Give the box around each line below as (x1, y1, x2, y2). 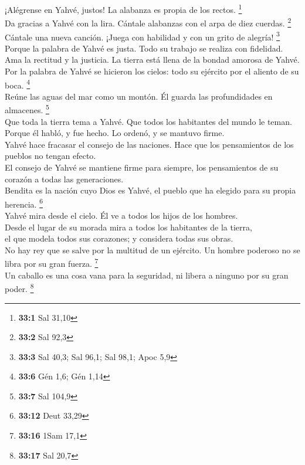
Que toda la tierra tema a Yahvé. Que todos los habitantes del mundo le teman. (5, 115, 292, 127)
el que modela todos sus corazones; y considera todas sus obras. (5, 232, 233, 245)
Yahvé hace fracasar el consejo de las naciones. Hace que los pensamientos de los (5, 138, 294, 150)
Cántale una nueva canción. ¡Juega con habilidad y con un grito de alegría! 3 (5, 29, 280, 43)
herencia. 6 (5, 196, 43, 210)
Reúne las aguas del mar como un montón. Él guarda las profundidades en (5, 90, 273, 102)
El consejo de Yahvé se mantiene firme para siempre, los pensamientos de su (5, 161, 279, 173)
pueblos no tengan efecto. (5, 150, 96, 162)
